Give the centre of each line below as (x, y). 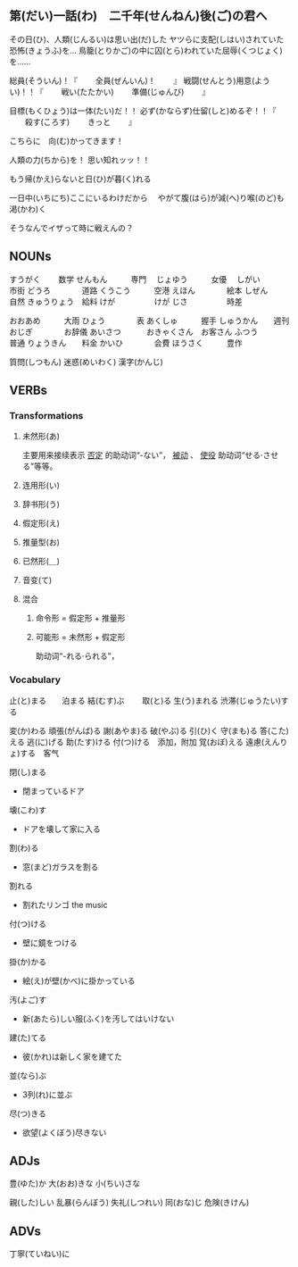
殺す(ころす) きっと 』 (80, 121)
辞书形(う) (41, 504)
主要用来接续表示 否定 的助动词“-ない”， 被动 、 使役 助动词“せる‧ (142, 455)
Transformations (46, 415)
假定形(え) (41, 523)
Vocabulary (35, 679)
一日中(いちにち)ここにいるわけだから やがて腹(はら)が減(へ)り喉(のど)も (147, 197)
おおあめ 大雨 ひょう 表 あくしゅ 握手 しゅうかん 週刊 (149, 321)
